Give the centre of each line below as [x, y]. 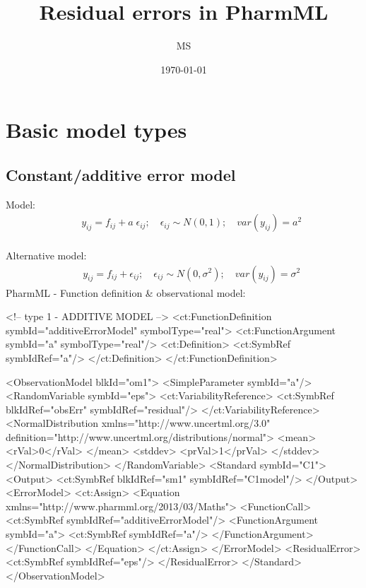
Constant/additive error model [121, 174]
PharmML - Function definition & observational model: [126, 292]
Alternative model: [46, 255]
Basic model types [96, 130]
